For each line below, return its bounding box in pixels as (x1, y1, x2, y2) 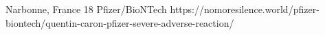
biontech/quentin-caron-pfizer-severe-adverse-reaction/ (5, 15, 234, 30)
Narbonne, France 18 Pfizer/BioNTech (5, 2, 167, 16)
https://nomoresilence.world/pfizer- (170, 2, 320, 16)
